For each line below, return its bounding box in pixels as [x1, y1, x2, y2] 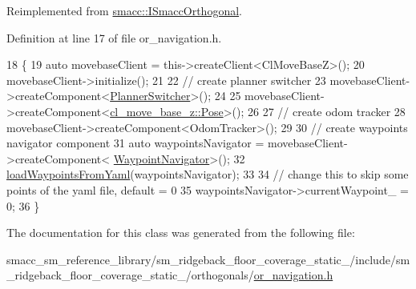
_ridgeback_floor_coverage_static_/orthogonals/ [6, 267, 254, 283]
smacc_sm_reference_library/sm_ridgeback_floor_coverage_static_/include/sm [6, 251, 410, 267]
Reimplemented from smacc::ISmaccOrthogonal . [6, 2, 242, 18]
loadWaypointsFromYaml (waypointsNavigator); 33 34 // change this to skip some [6, 166, 409, 183]
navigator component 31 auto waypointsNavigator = [6, 134, 265, 151]
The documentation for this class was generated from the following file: [6, 224, 355, 241]
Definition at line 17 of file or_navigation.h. [6, 29, 222, 46]
